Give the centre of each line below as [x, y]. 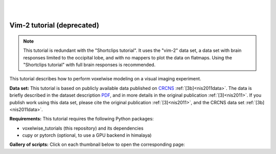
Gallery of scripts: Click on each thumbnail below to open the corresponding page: [97, 144]
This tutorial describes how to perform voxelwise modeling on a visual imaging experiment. [105, 79]
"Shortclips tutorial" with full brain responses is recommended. [89, 65]
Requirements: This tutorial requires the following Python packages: [82, 119]
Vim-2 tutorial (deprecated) [54, 25]
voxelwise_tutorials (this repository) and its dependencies [83, 128]
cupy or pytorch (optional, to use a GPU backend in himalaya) [87, 135]
